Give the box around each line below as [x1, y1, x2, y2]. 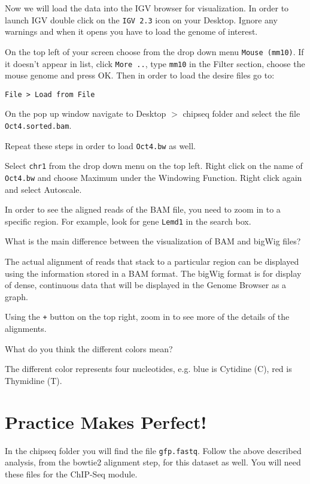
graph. [5, 290, 28, 302]
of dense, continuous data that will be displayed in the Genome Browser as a [5, 279, 287, 291]
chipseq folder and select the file [183, 107, 300, 120]
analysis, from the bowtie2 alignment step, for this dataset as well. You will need [5, 456, 301, 468]
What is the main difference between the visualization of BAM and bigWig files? [5, 235, 301, 247]
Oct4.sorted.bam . [5, 119, 72, 131]
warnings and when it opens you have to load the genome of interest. [5, 25, 258, 38]
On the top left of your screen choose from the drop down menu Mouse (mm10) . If [5, 45, 304, 58]
